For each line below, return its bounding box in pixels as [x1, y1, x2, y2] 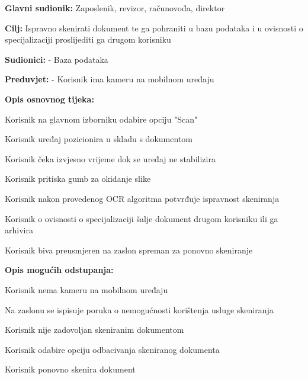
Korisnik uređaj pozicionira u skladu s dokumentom [5, 133, 192, 145]
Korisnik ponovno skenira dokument [5, 363, 136, 375]
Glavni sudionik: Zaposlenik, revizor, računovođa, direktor [5, 2, 225, 14]
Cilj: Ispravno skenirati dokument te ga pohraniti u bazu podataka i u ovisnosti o [5, 21, 303, 34]
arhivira [5, 224, 33, 236]
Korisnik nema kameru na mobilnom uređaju [5, 283, 168, 296]
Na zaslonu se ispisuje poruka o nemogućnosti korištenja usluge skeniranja [5, 303, 274, 316]
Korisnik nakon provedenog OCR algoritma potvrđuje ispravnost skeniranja [5, 192, 280, 204]
